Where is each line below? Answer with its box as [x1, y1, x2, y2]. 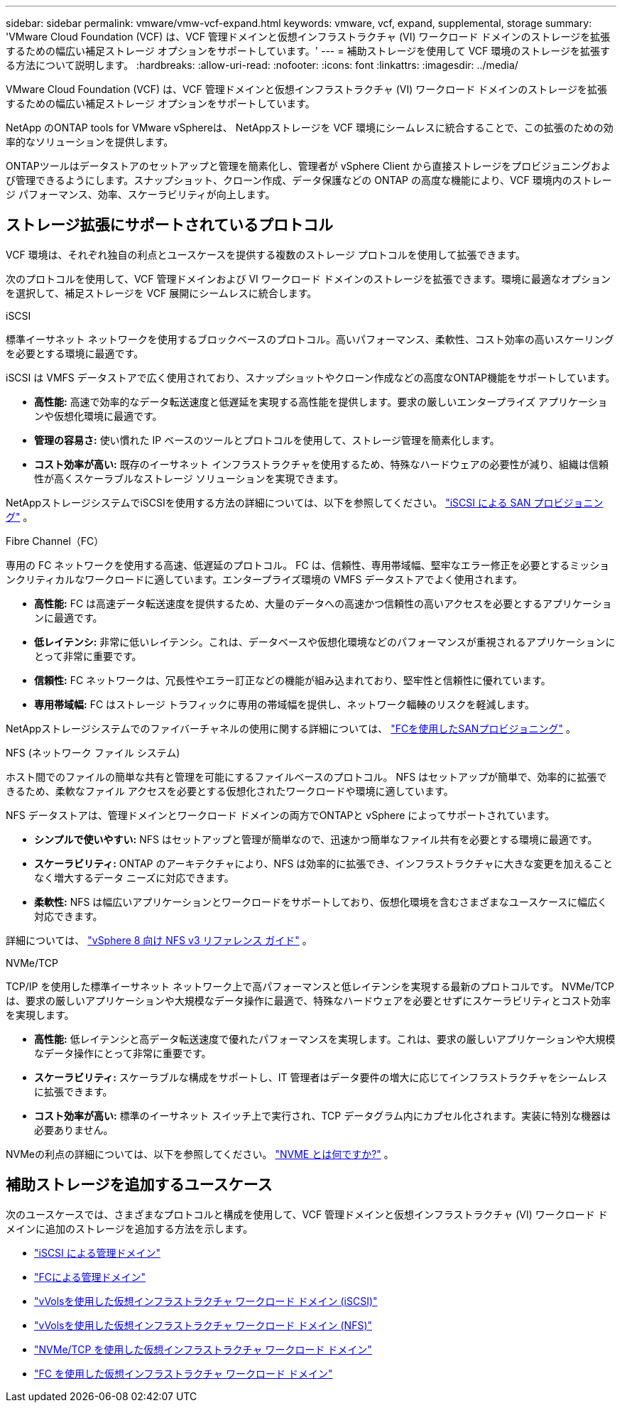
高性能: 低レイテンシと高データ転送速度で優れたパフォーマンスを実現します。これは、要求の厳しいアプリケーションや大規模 [34, 1032, 616, 1045]
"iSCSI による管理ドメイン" [34, 1246, 160, 1259]
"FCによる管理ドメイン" [34, 1270, 146, 1283]
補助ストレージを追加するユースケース [6, 1176, 273, 1194]
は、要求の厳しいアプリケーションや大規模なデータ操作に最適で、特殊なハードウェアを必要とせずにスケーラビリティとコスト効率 [6, 994, 611, 1007]
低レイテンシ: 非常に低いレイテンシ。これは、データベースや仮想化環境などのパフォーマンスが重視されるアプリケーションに [34, 635, 616, 648]
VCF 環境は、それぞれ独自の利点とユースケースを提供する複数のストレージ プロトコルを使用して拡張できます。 [6, 248, 526, 261]
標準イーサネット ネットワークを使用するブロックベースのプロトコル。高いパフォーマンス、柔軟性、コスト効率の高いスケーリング [6, 332, 614, 345]
